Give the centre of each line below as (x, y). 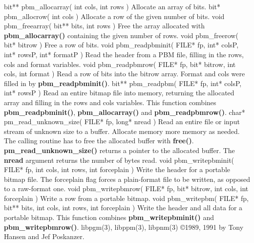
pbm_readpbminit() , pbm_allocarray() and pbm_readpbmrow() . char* (125, 112)
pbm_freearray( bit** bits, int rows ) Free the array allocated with (104, 26)
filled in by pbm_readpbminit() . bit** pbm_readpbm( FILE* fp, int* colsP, (123, 83)
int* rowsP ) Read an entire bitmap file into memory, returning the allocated (119, 93)
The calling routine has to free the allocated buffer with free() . (99, 141)
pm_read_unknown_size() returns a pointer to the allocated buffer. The (119, 150)
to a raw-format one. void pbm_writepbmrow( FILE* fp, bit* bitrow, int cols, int (126, 188)
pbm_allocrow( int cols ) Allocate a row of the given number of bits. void (114, 16)
